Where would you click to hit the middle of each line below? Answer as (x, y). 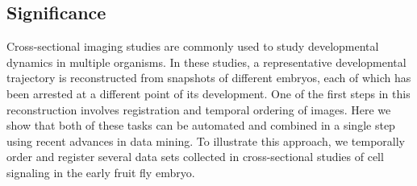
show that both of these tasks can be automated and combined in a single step (201, 125)
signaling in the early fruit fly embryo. (101, 172)
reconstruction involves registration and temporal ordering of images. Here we (199, 109)
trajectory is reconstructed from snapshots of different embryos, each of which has (209, 78)
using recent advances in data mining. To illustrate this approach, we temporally (206, 141)
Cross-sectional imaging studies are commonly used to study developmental (193, 46)
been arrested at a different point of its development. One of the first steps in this (208, 93)
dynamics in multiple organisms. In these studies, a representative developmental (206, 62)
